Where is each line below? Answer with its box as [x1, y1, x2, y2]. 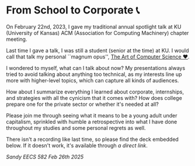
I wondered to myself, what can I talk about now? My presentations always [6, 64, 186, 71]
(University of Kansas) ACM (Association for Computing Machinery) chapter [6, 29, 189, 36]
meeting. [6, 36, 27, 43]
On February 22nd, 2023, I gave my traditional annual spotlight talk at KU [6, 23, 182, 30]
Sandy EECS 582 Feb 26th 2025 [6, 153, 84, 160]
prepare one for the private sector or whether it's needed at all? [6, 101, 159, 108]
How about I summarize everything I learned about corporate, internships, [6, 88, 184, 95]
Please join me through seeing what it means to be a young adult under [6, 112, 177, 119]
